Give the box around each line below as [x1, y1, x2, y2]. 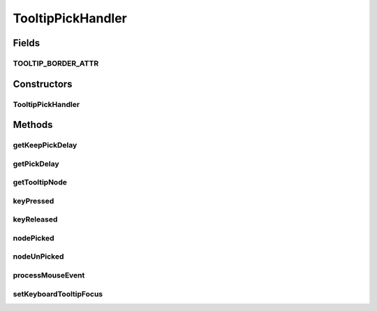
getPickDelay [13, 159, 59, 168]
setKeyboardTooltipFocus [13, 289, 103, 298]
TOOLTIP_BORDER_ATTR [13, 58, 99, 68]
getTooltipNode [13, 178, 68, 187]
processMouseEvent [13, 270, 85, 280]
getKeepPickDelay [13, 140, 77, 150]
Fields [13, 37, 40, 49]
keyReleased [13, 215, 58, 224]
